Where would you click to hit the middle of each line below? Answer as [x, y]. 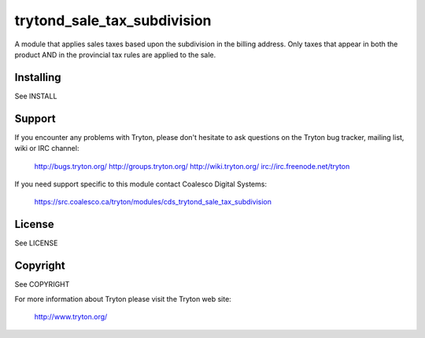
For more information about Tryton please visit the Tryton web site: [123, 299]
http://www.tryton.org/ [71, 316]
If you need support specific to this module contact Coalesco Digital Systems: [141, 184]
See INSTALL [36, 96]
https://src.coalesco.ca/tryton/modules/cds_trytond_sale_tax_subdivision [153, 202]
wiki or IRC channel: [47, 149]
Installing [38, 77]
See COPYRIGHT [42, 285]
